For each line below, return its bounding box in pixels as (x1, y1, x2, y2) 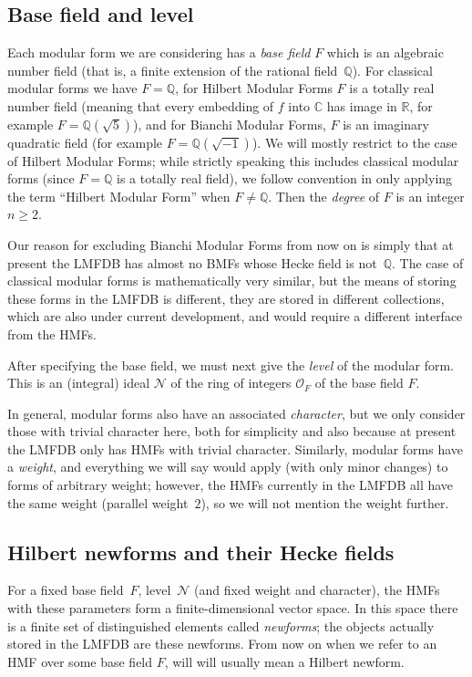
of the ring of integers (170, 373, 292, 392)
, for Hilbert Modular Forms (175, 78, 333, 98)
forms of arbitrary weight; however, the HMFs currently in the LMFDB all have (7, 475, 454, 495)
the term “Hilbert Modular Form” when (7, 186, 231, 205)
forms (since (7, 169, 75, 188)
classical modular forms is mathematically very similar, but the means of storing (7, 271, 457, 290)
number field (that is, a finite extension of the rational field (7, 60, 338, 79)
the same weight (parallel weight (7, 493, 189, 512)
